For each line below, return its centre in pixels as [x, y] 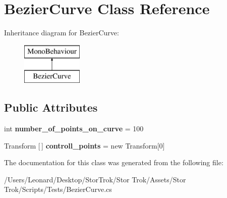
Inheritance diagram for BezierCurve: [62, 33]
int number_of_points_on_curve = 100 [74, 129]
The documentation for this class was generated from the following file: [114, 162]
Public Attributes [51, 107]
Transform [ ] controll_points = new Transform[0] [84, 145]
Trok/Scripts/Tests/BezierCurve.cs [58, 189]
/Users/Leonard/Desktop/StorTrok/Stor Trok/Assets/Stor [95, 179]
